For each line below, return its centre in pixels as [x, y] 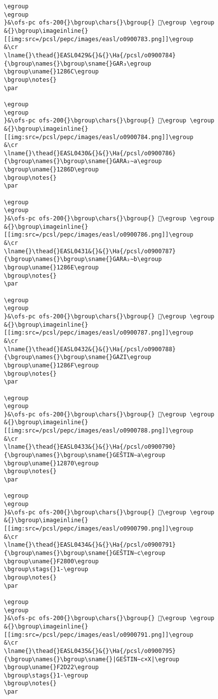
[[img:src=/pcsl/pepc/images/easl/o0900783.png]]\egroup [99, 39]
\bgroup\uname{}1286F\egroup [51, 365]
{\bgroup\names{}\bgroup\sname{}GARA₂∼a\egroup [83, 161]
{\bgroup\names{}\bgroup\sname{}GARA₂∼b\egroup [83, 259]
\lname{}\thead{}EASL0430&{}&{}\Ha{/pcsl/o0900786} [90, 153]
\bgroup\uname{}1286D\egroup [51, 170]
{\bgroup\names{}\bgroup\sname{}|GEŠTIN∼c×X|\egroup [92, 659]
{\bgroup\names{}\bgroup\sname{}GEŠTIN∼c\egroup [85, 553]
